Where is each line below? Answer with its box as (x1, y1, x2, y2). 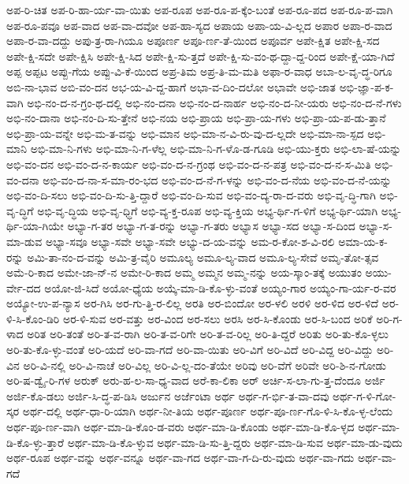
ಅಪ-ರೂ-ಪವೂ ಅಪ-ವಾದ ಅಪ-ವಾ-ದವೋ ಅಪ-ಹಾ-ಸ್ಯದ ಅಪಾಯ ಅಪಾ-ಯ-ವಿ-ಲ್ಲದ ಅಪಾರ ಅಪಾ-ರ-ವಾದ (6, 17, 392, 33)
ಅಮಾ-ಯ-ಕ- (338, 233, 388, 249)
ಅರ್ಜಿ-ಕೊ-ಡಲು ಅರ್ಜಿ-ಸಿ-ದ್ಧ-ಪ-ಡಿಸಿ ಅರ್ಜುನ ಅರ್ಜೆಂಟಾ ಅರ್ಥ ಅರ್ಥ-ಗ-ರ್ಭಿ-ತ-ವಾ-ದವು (6, 387, 329, 404)
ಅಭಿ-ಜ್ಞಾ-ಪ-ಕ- (339, 78, 394, 95)
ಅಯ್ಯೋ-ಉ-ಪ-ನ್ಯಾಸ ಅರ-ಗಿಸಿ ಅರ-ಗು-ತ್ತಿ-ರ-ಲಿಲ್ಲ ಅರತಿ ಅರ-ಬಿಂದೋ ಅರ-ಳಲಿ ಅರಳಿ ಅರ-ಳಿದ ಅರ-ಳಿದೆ (6, 295, 379, 311)
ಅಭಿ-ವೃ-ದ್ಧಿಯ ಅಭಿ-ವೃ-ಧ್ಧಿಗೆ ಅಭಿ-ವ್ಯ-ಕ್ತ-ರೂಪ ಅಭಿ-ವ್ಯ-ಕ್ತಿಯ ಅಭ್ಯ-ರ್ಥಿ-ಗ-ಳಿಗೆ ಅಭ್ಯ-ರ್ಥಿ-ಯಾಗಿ (37, 202, 378, 218)
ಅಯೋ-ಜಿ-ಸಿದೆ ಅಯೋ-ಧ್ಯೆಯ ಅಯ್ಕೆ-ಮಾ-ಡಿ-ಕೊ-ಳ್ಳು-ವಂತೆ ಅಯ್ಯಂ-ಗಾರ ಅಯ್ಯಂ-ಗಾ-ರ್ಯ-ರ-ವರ (44, 279, 396, 296)
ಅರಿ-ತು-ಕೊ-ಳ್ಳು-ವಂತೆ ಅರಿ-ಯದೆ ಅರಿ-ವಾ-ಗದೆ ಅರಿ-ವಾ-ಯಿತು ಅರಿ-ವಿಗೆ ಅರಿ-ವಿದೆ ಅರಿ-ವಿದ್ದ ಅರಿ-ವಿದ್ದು (6, 341, 374, 358)
